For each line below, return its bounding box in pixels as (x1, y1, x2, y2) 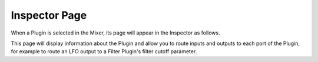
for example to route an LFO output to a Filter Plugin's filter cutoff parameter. (11, 48, 197, 55)
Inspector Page (11, 9, 87, 22)
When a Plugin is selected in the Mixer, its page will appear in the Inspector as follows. (11, 29, 220, 36)
